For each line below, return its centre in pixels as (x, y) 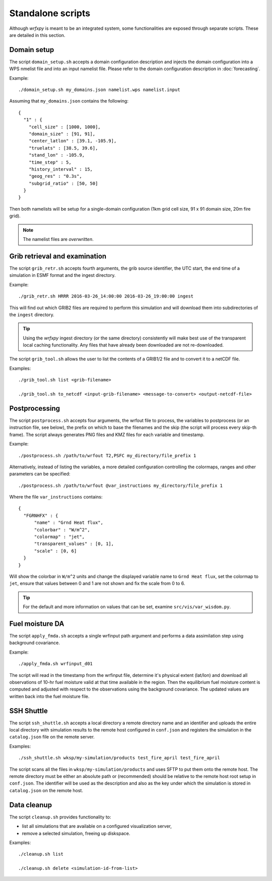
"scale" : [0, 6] (55, 551)
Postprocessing (35, 408)
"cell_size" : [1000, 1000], (64, 127)
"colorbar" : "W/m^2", (62, 530)
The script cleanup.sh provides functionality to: (60, 817)
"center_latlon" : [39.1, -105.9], (73, 141)
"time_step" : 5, (50, 162)
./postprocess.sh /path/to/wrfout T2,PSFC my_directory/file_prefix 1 (107, 455)
